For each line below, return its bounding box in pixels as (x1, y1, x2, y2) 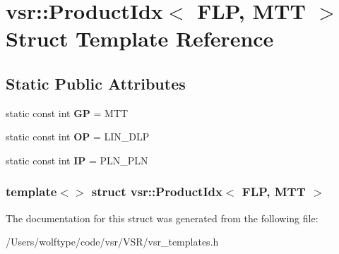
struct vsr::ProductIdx (91, 183, 222, 200)
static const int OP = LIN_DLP (6, 129, 150, 144)
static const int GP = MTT (6, 105, 129, 120)
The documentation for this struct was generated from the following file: (6, 210, 319, 225)
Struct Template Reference (6, 24, 274, 53)
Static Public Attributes (6, 72, 186, 94)
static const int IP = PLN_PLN (6, 152, 148, 167)
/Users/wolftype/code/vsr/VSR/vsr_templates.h (6, 234, 219, 249)
